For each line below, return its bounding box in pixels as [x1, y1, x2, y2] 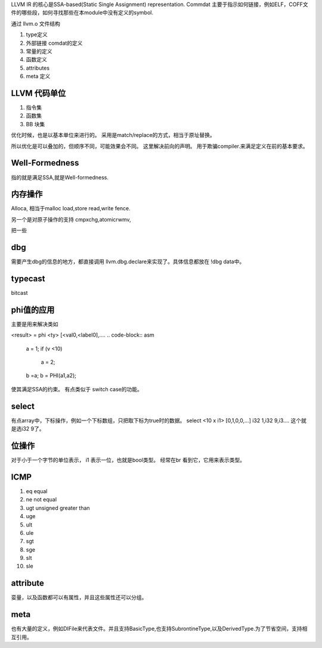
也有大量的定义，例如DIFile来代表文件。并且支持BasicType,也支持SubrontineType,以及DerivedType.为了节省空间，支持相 [11, 625, 308, 633]
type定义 [26, 31, 48, 38]
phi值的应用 [11, 304, 55, 315]
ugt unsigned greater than [26, 504, 90, 512]
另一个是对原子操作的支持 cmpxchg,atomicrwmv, [11, 216, 131, 223]
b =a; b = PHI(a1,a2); [26, 372, 77, 379]
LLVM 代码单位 [11, 88, 66, 98]
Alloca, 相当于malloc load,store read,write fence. [11, 205, 131, 212]
